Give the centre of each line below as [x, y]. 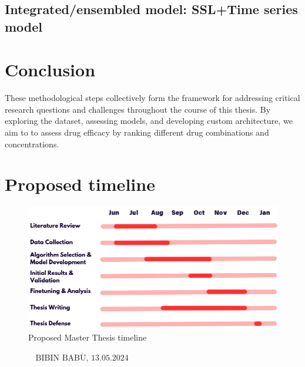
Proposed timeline [80, 184]
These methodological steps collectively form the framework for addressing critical [152, 98]
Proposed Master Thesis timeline [88, 337]
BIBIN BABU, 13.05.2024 [82, 358]
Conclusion [50, 70]
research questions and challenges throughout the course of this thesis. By [138, 109]
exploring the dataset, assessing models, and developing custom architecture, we [149, 121]
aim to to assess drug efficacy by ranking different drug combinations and [137, 132]
